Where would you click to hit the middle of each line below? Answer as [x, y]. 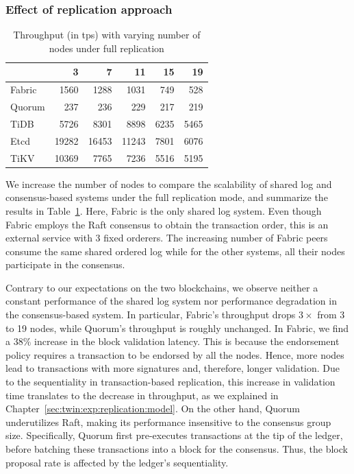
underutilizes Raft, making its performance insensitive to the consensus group [168, 422]
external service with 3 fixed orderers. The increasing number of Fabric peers [167, 238]
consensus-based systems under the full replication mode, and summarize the [167, 197]
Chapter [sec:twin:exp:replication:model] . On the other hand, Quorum [153, 408]
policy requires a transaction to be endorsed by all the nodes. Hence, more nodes [175, 354]
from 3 [331, 315]
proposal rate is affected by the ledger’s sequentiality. [117, 462]
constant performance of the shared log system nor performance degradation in [171, 301]
